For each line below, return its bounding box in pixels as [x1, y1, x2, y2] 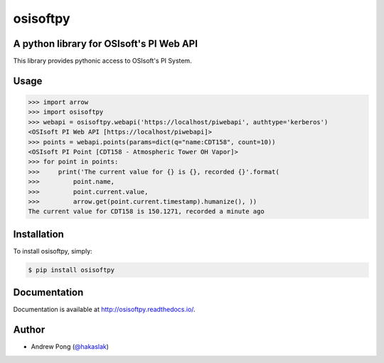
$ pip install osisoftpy [28, 266, 115, 273]
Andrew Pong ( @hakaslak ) [31, 342, 110, 351]
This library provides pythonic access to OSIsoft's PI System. [13, 57, 192, 65]
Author [13, 324, 46, 336]
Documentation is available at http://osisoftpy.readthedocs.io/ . [13, 305, 196, 314]
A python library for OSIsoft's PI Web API [13, 38, 198, 50]
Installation [13, 228, 64, 240]
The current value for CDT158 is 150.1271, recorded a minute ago [28, 207, 265, 216]
